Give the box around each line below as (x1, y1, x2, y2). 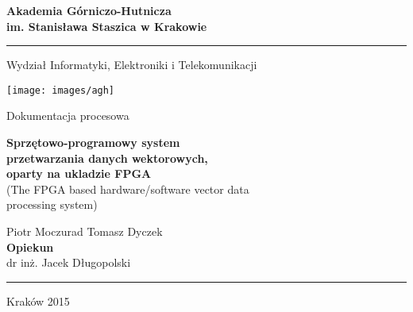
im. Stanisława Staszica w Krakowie (6, 17, 207, 34)
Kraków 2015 (6, 292, 70, 309)
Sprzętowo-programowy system (6, 134, 180, 151)
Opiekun (6, 238, 54, 255)
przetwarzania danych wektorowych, (6, 149, 208, 166)
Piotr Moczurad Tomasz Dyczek (6, 223, 163, 239)
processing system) (6, 196, 98, 213)
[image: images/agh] (6, 84, 115, 96)
